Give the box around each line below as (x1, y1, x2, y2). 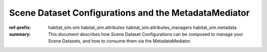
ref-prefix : (9, 25, 32, 30)
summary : (9, 31, 31, 37)
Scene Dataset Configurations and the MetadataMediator (9, 7, 250, 18)
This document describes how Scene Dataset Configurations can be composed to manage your (48, 31, 243, 37)
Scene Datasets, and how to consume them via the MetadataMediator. (48, 38, 191, 44)
